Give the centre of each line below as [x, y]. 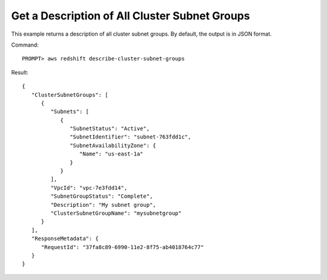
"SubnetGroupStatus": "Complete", [102, 196]
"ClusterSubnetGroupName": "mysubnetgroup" [116, 213]
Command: [25, 45]
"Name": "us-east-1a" [111, 154]
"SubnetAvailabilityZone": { [113, 145]
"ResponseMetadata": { [65, 239]
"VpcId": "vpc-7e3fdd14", [89, 188]
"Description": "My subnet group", [104, 205]
